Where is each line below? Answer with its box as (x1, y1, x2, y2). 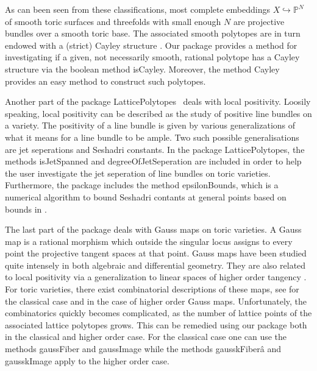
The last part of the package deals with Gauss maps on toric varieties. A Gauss (5, 223, 302, 236)
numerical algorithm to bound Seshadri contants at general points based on (5, 190, 287, 203)
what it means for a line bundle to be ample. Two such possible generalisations (5, 130, 299, 143)
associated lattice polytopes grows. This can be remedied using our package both (5, 318, 307, 331)
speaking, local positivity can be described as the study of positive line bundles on (5, 107, 312, 119)
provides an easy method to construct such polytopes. (5, 74, 206, 87)
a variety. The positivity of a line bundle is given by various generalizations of (5, 119, 296, 132)
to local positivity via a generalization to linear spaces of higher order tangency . (5, 270, 307, 283)
